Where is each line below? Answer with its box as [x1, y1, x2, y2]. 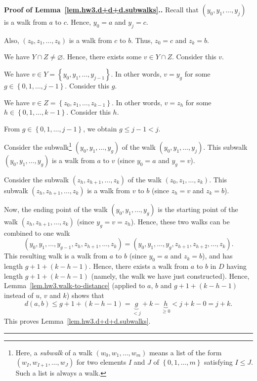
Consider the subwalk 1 [4, 140, 72, 152]
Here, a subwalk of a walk [15, 347, 92, 357]
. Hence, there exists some [63, 51, 142, 62]
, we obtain [83, 123, 117, 133]
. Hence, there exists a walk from [88, 261, 189, 271]
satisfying [204, 357, 233, 367]
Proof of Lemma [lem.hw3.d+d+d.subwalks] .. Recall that [4, 4, 199, 14]
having [226, 261, 247, 271]
